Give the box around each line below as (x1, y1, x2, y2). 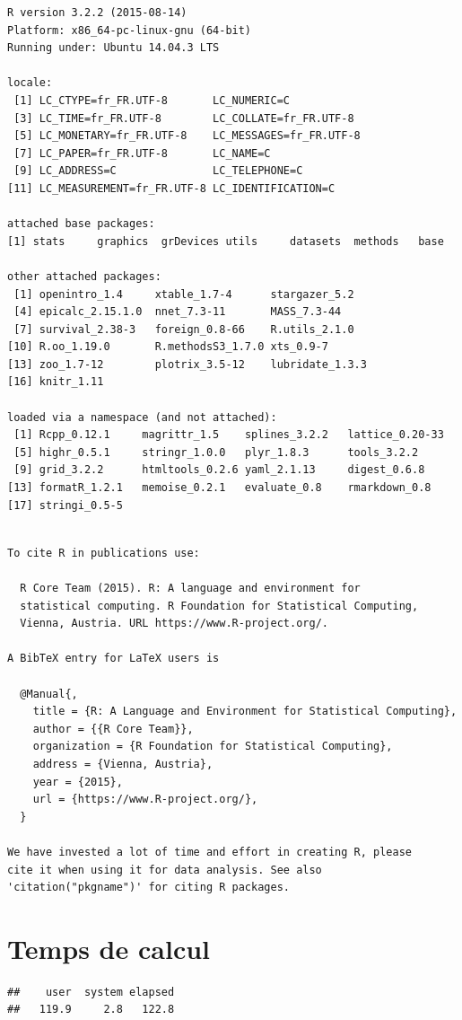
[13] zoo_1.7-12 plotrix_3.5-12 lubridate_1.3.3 (7, 357, 367, 371)
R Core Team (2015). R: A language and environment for (20, 582, 361, 594)
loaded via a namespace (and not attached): (7, 410, 277, 424)
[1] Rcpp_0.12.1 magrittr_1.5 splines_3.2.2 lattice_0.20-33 (13, 428, 444, 442)
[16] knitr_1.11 (7, 375, 104, 389)
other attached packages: (7, 269, 161, 283)
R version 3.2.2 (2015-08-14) (7, 6, 187, 19)
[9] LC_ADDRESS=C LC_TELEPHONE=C (13, 164, 303, 178)
